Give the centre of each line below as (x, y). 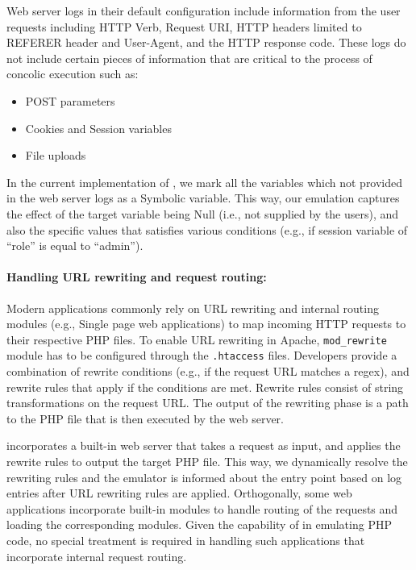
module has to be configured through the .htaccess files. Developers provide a (202, 355)
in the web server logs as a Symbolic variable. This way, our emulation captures (203, 198)
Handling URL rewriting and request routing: (137, 277)
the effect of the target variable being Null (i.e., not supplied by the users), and (203, 213)
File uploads (56, 155)
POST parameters (70, 100)
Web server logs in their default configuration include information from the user (204, 10)
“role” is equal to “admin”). (75, 245)
